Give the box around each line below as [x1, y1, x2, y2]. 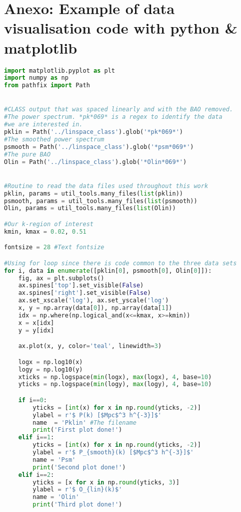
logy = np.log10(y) [18, 366, 83, 373]
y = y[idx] [18, 326, 54, 334]
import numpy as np [4, 74, 68, 82]
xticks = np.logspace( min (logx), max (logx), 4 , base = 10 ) [18, 373, 212, 381]
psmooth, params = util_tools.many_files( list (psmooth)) [4, 197, 197, 205]
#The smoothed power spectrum [4, 135, 104, 143]
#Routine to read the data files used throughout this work [4, 182, 208, 190]
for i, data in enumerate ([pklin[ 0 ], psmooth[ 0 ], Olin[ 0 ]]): [4, 267, 212, 274]
